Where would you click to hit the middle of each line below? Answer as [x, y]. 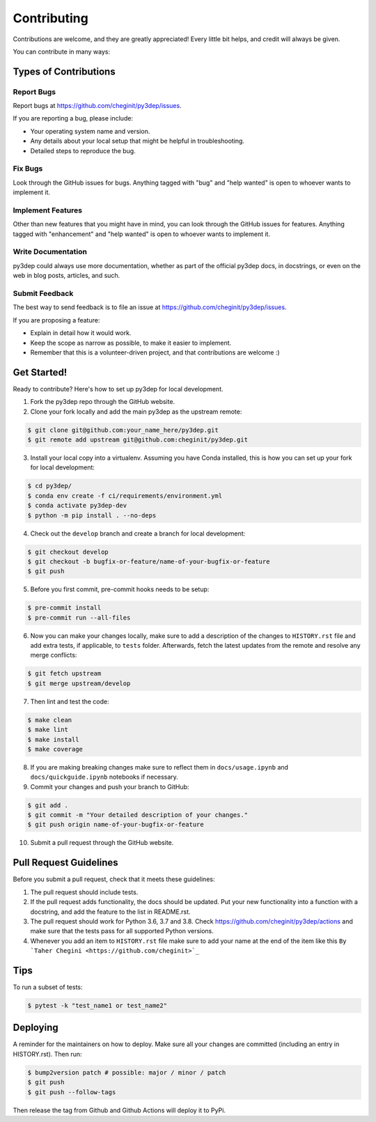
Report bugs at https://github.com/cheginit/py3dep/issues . [97, 106]
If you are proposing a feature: [56, 320]
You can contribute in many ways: [62, 52]
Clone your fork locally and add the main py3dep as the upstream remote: [136, 412]
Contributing [50, 18]
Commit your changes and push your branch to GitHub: [110, 786]
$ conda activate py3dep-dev [77, 506]
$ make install [53, 739]
